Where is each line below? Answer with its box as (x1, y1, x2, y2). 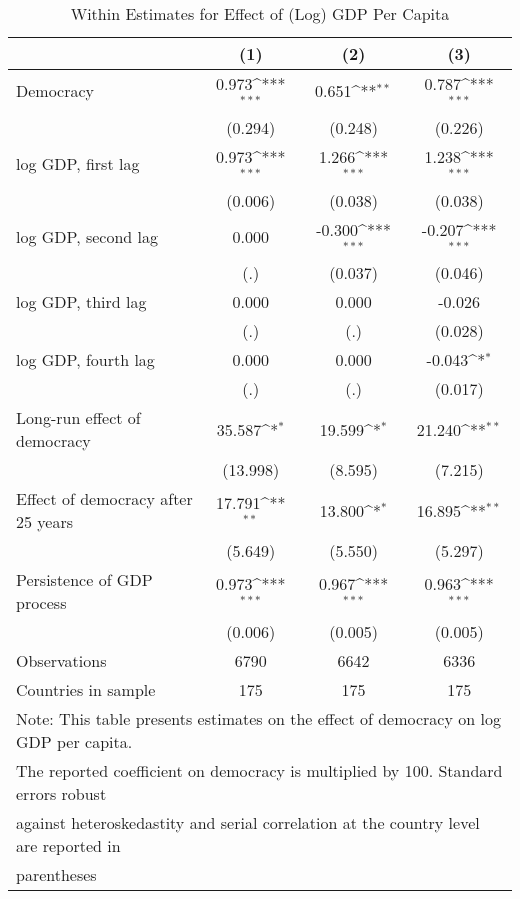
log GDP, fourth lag (16, 348, 155, 372)
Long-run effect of (16, 406, 141, 430)
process (16, 591, 67, 615)
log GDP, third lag (16, 290, 147, 314)
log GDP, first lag (16, 152, 140, 176)
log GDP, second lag (16, 224, 158, 248)
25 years (16, 510, 74, 534)
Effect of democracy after (16, 487, 193, 511)
